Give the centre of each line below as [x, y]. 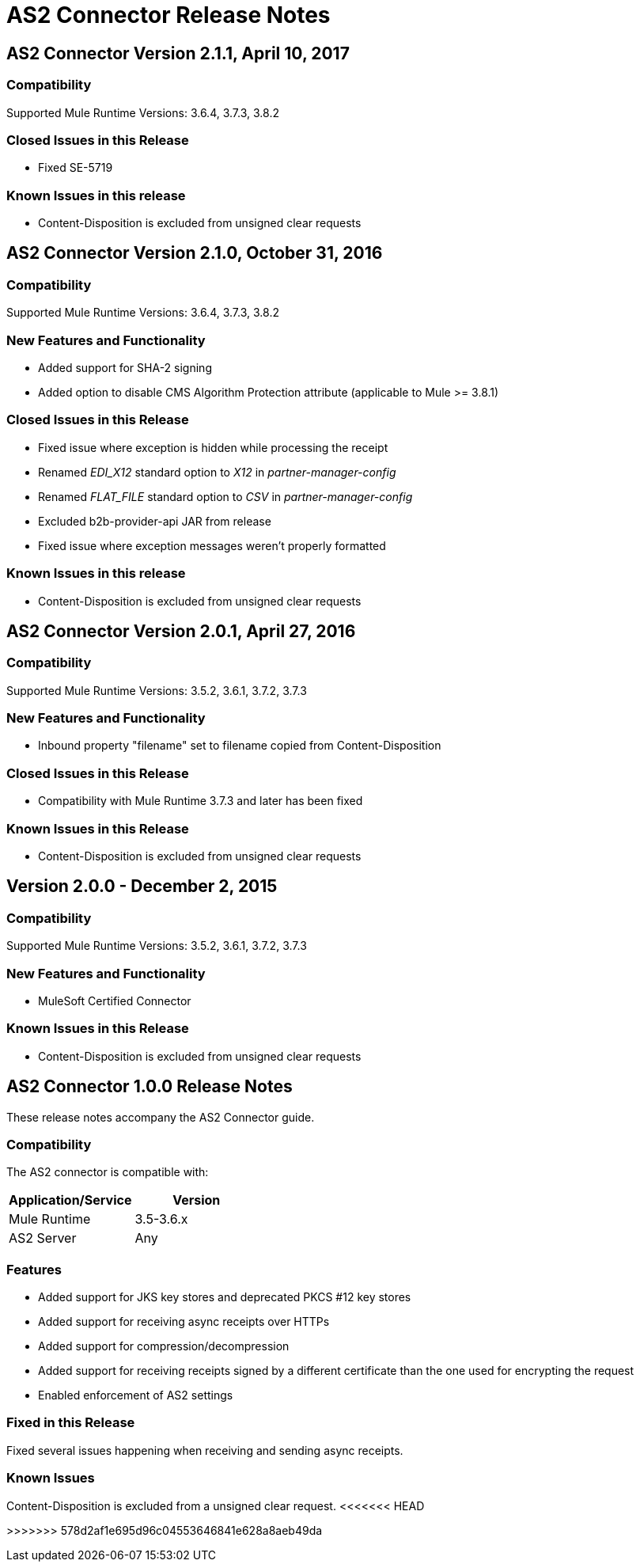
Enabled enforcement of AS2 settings [136, 1395]
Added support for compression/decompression [164, 1346]
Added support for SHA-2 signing [125, 368]
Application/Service [70, 1200]
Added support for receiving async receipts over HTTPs [184, 1322]
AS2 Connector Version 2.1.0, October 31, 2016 [195, 253]
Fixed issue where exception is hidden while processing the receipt [213, 447]
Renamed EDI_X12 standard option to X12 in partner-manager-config [217, 472]
